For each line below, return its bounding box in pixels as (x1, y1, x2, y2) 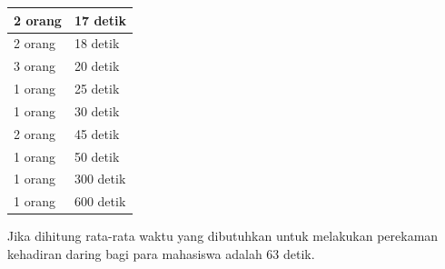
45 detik (74, 124, 120, 143)
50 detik (74, 146, 120, 165)
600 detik (74, 192, 126, 211)
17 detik (74, 10, 126, 29)
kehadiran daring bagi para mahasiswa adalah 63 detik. (7, 244, 315, 263)
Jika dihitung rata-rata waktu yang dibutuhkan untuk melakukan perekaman (7, 226, 439, 245)
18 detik (74, 34, 120, 53)
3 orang (14, 56, 55, 75)
